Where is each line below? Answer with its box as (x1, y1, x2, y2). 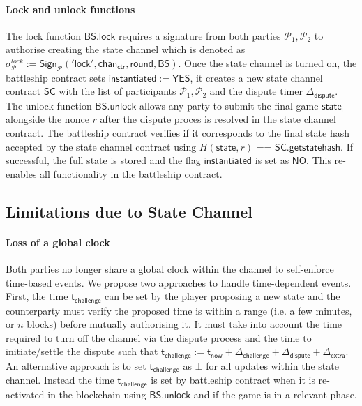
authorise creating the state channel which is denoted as (6, 42, 246, 57)
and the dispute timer (209, 84, 303, 98)
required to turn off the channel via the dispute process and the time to (6, 330, 312, 345)
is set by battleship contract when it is (151, 373, 315, 387)
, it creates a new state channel (190, 70, 323, 84)
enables (6, 166, 37, 181)
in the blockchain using (47, 386, 146, 401)
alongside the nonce (6, 112, 89, 126)
